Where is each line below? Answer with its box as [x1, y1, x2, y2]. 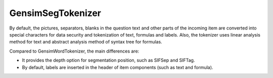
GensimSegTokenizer [9, 7, 101, 18]
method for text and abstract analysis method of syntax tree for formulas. [9, 39, 162, 45]
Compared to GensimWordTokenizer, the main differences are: [9, 48, 140, 54]
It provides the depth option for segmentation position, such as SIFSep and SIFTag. [22, 57, 195, 63]
